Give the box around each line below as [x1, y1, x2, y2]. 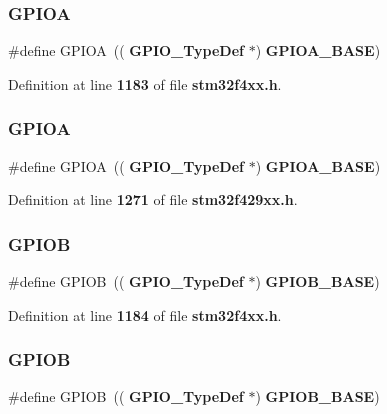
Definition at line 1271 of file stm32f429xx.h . [8, 189, 298, 210]
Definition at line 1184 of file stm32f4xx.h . [8, 304, 282, 325]
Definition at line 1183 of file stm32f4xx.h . [8, 73, 282, 94]
